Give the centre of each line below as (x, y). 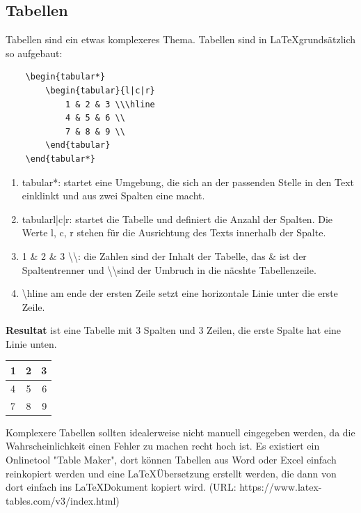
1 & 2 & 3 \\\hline (110, 104)
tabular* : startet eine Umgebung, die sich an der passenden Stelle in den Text (188, 182)
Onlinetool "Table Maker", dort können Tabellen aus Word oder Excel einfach (171, 459)
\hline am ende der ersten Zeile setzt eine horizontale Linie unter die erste (180, 293)
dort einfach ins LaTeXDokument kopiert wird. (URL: (121, 487)
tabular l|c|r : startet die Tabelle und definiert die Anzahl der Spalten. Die (177, 219)
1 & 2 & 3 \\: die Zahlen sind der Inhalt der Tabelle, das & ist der (164, 255)
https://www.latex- (281, 487)
